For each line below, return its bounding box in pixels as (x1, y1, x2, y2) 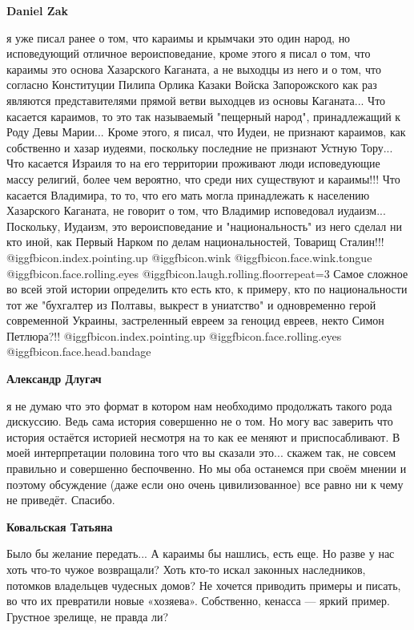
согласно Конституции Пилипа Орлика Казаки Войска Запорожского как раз (6, 76, 377, 93)
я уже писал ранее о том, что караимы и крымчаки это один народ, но (6, 29, 351, 46)
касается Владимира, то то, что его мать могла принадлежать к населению (6, 186, 370, 203)
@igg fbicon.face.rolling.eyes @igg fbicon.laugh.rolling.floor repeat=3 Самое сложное (6, 265, 408, 281)
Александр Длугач (6, 370, 102, 387)
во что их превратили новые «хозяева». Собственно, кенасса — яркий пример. (6, 592, 390, 609)
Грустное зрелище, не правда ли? (6, 608, 169, 624)
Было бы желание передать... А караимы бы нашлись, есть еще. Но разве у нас (6, 545, 395, 562)
